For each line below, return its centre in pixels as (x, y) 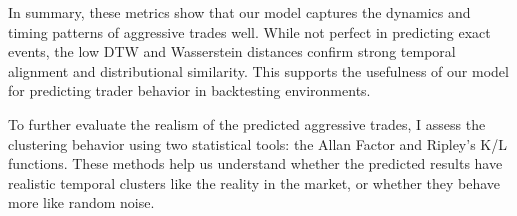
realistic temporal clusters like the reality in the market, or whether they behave (254, 182)
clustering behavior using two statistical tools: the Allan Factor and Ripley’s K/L (257, 143)
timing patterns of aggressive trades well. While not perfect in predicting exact (249, 31)
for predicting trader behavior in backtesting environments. (189, 90)
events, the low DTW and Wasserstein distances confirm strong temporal (232, 51)
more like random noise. (81, 202)
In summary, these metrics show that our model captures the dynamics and (239, 12)
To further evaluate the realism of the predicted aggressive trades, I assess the (247, 123)
